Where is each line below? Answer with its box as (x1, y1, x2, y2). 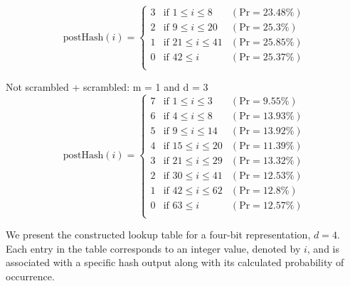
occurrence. (6, 268, 55, 283)
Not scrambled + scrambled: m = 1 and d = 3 (6, 79, 208, 94)
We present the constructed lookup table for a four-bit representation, (6, 227, 311, 242)
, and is (307, 241, 339, 255)
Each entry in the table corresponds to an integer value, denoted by (6, 241, 301, 255)
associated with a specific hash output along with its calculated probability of (6, 255, 344, 270)
